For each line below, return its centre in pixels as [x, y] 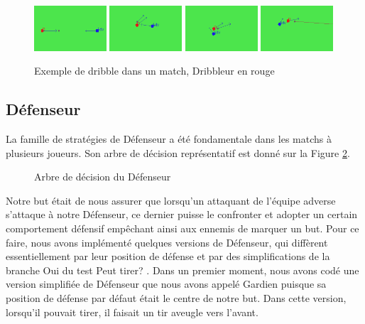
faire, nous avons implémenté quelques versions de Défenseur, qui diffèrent [167, 242]
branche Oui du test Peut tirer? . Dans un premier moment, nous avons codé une [182, 270]
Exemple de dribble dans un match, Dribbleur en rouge [154, 71]
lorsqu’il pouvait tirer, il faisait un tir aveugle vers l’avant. [132, 312]
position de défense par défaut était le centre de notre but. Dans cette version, [176, 297]
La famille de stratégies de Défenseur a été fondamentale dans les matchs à [169, 138]
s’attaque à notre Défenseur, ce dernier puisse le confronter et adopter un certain [182, 214]
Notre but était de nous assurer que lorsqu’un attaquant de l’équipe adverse [171, 200]
